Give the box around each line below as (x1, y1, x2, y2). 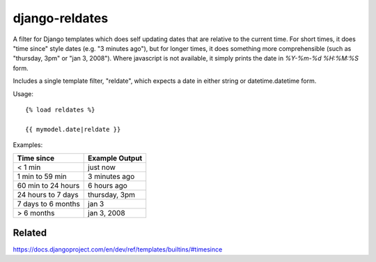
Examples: (13, 141, 43, 149)
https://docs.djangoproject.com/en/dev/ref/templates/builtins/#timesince (13, 245, 223, 254)
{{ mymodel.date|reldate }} (25, 125, 121, 133)
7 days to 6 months (17, 199, 80, 209)
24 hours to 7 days (17, 190, 79, 200)
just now (88, 162, 116, 172)
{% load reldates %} (25, 105, 95, 114)
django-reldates (13, 10, 109, 26)
